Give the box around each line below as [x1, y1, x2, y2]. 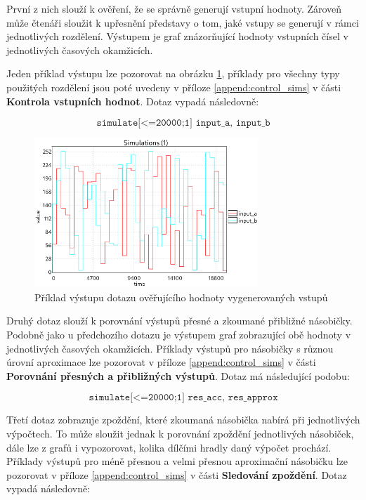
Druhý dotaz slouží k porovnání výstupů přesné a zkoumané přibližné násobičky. [6, 313, 353, 328]
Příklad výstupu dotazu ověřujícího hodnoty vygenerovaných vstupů [34, 289, 328, 304]
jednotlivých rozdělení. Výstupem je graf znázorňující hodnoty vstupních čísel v [6, 29, 348, 44]
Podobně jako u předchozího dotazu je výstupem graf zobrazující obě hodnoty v [6, 327, 351, 341]
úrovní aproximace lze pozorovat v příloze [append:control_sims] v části [6, 355, 316, 369]
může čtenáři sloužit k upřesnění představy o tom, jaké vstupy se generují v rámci [6, 15, 359, 29]
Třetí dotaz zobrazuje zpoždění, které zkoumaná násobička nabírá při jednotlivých [6, 412, 360, 427]
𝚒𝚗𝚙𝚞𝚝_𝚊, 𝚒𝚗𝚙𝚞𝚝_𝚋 [195, 118, 270, 129]
